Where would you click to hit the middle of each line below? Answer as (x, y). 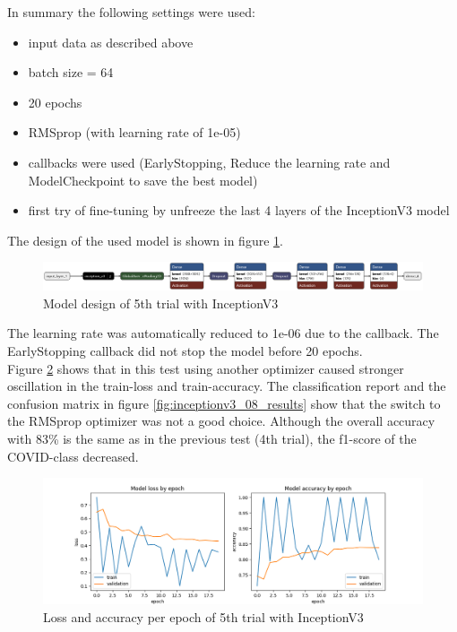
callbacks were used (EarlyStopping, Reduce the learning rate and (209, 162)
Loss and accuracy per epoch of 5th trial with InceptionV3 (203, 616)
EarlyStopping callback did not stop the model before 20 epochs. (185, 351)
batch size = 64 (71, 72)
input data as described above (111, 42)
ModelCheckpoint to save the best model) (143, 180)
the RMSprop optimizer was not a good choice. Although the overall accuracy (221, 421)
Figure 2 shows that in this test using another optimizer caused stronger (206, 368)
